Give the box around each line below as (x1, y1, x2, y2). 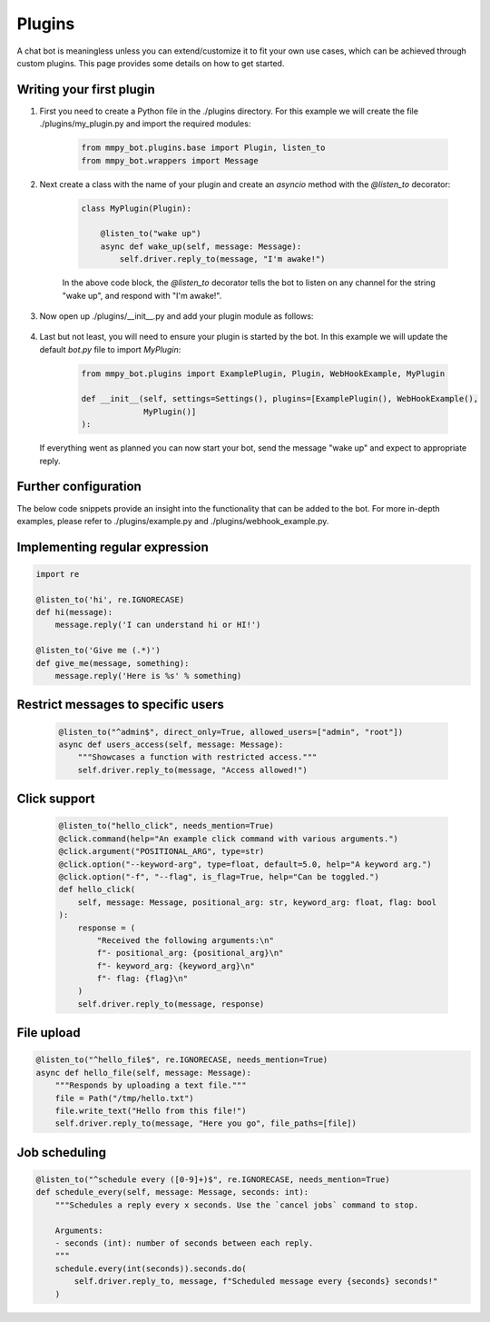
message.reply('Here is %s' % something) (54, 671, 242, 681)
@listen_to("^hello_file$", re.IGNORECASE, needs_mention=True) (35, 1055, 328, 1065)
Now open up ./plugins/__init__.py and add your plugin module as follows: (39, 310, 314, 322)
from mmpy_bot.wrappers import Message (81, 155, 259, 165)
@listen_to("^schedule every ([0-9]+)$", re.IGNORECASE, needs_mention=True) (35, 1175, 390, 1185)
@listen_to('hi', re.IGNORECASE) (35, 594, 185, 604)
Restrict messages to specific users (16, 697, 224, 712)
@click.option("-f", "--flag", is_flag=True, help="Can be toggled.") (58, 871, 380, 881)
